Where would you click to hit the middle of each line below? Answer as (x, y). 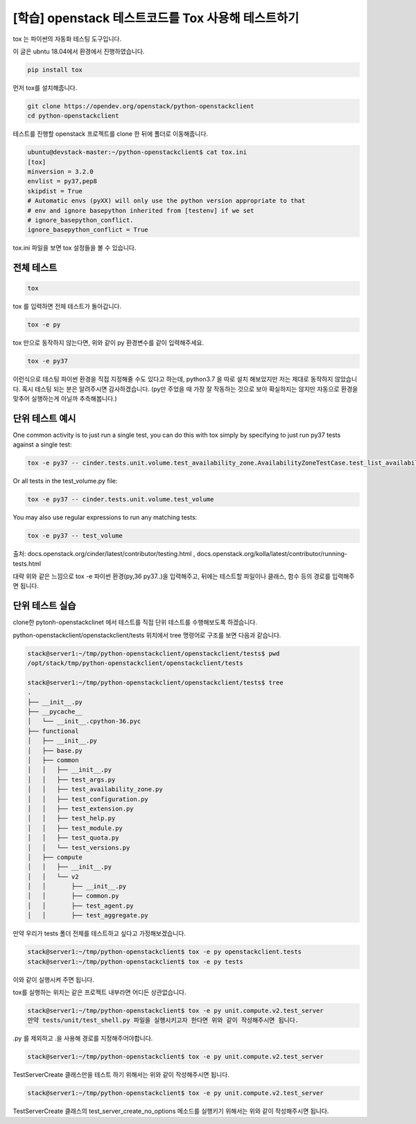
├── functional (53, 731)
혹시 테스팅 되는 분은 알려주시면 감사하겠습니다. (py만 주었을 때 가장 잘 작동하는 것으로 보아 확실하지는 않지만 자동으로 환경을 (190, 389)
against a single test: (42, 444)
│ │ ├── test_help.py (71, 819)
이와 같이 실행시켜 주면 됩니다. (54, 979)
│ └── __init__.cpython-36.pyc (84, 721)
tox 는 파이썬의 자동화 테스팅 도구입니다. (67, 39)
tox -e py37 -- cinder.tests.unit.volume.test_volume (121, 500)
